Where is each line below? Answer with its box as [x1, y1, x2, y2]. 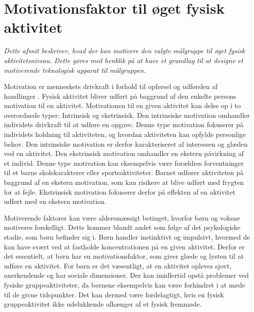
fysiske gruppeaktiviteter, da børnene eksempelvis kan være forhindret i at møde [4, 279, 245, 290]
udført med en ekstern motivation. [4, 196, 106, 206]
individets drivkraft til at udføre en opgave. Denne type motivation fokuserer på [4, 119, 244, 130]
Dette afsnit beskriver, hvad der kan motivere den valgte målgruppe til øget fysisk [4, 45, 245, 56]
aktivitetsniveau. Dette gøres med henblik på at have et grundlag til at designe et [4, 55, 243, 65]
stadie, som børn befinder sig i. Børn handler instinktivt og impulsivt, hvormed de [4, 232, 250, 242]
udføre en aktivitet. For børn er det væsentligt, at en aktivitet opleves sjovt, [4, 260, 232, 270]
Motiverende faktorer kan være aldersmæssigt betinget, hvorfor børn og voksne [4, 212, 240, 223]
